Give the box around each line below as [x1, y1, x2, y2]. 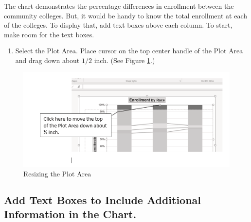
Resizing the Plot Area [23, 168, 91, 178]
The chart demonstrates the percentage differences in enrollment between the [4, 1, 234, 11]
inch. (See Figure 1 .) [94, 55, 155, 65]
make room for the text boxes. [4, 29, 94, 39]
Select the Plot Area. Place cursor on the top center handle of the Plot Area [15, 46, 243, 56]
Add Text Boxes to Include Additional [4, 192, 201, 207]
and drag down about [15, 55, 80, 65]
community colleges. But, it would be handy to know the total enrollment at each [4, 10, 248, 20]
